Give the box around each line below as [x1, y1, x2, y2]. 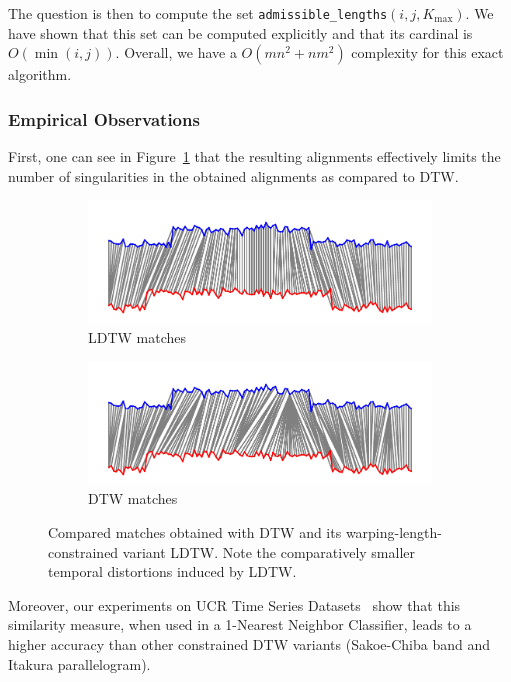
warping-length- [345, 522, 442, 543]
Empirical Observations [8, 106, 200, 131]
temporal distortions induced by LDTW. [48, 561, 297, 582]
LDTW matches [88, 327, 187, 348]
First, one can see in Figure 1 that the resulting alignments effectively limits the [8, 146, 501, 167]
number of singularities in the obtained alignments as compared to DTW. [8, 165, 459, 186]
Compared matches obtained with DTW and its [48, 522, 342, 543]
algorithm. [8, 64, 72, 85]
